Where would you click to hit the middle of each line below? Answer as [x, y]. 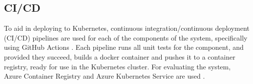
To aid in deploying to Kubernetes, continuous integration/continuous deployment [127, 28]
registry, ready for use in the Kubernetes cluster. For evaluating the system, [117, 66]
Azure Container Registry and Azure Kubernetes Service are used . [105, 76]
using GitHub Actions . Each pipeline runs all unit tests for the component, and [124, 47]
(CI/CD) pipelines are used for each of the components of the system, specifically [126, 37]
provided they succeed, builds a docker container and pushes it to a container [120, 56]
